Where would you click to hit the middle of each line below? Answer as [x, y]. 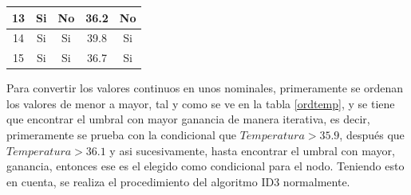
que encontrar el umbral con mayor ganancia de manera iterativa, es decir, [188, 119]
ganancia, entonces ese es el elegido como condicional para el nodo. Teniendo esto [205, 166]
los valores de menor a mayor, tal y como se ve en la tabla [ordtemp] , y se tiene [201, 103]
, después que [372, 135]
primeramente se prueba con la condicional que [121, 135]
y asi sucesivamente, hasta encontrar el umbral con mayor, [252, 150]
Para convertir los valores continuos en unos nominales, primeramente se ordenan [205, 88]
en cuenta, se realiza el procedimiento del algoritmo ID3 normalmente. [178, 181]
